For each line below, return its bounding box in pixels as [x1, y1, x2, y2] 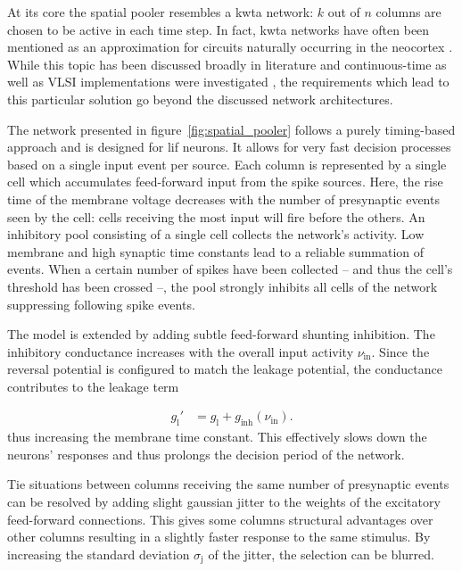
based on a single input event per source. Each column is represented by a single [7, 154, 447, 173]
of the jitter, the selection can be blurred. [208, 544, 434, 563]
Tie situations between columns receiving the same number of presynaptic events [7, 475, 450, 493]
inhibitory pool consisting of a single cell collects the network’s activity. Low [7, 225, 425, 244]
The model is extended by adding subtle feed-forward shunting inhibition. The [7, 325, 435, 343]
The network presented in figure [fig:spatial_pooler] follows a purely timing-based [7, 120, 456, 138]
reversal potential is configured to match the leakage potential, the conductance [7, 360, 442, 378]
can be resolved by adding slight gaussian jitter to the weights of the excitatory [7, 492, 441, 511]
